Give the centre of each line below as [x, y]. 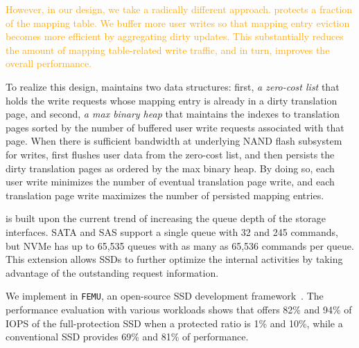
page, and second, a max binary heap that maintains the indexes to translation [173, 114]
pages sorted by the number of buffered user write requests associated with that [175, 127]
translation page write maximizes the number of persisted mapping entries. [165, 195]
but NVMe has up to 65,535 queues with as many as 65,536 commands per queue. [180, 245]
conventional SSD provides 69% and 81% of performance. [127, 337]
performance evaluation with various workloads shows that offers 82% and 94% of [179, 309]
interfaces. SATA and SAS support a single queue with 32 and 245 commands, [172, 231]
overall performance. [49, 63]
